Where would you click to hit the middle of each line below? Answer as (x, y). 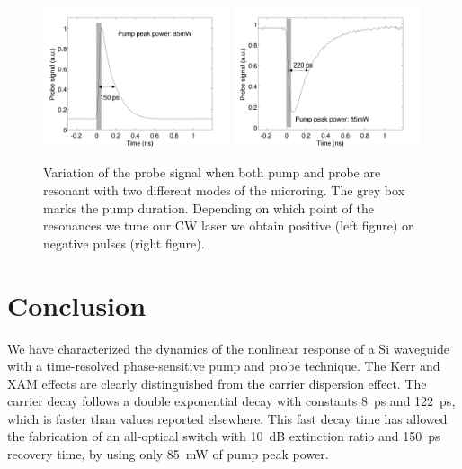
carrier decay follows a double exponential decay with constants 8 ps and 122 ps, (231, 401)
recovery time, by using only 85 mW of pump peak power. (168, 454)
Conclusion (77, 305)
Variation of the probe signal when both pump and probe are (212, 172)
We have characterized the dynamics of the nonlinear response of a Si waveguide (228, 348)
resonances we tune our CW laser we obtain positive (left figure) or (228, 225)
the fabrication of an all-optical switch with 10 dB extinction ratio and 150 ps (224, 436)
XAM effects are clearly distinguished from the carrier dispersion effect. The (217, 383)
